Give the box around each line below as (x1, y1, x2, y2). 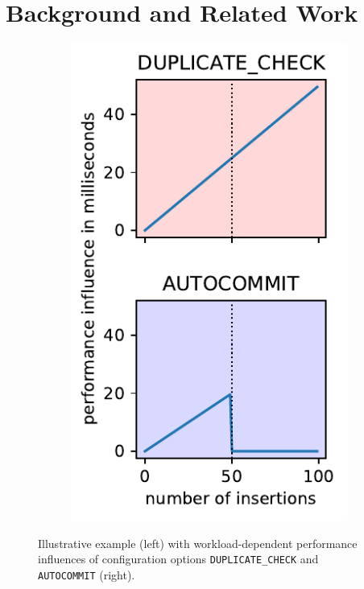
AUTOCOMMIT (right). (38, 566, 135, 583)
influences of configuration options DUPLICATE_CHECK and (38, 550, 319, 567)
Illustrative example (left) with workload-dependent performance (38, 534, 358, 551)
